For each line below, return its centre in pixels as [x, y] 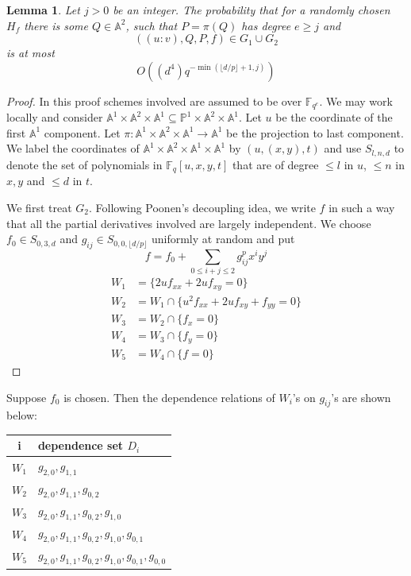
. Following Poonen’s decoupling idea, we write [202, 207]
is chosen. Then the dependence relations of [169, 397]
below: [22, 415]
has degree [266, 25]
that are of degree [275, 164]
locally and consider [55, 117]
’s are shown [361, 397]
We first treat [39, 207]
